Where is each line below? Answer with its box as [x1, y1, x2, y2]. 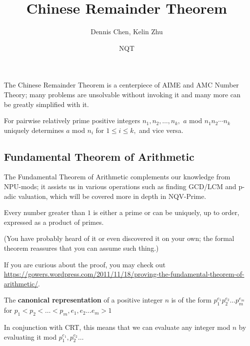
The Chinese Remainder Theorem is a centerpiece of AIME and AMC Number [4, 80, 239, 90]
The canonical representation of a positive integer [4, 295, 163, 305]
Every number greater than [4, 207, 85, 217]
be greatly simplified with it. [4, 99, 89, 109]
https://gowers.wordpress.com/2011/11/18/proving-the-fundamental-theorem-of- [4, 269, 245, 279]
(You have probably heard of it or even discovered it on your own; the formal [4, 233, 234, 243]
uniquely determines [4, 125, 64, 135]
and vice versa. [139, 125, 184, 135]
